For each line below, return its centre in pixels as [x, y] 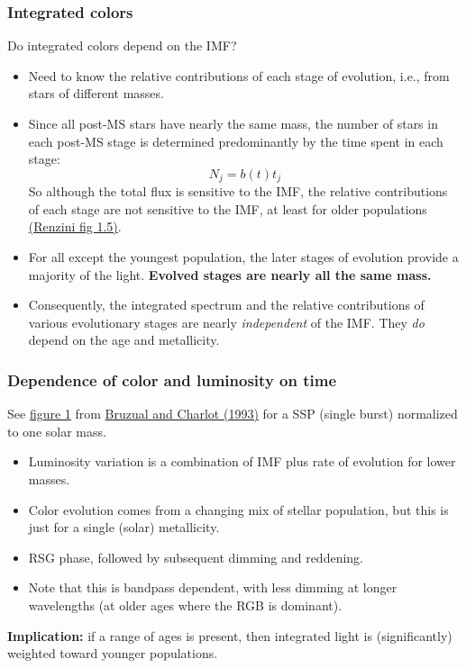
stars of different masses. [96, 93]
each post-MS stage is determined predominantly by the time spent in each [236, 141]
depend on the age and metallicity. [124, 340]
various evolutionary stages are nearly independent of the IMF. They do [226, 322]
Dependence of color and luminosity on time [172, 379]
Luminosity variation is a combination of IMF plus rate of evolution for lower [242, 461]
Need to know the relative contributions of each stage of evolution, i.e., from [239, 75]
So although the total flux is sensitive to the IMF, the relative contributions [238, 191]
